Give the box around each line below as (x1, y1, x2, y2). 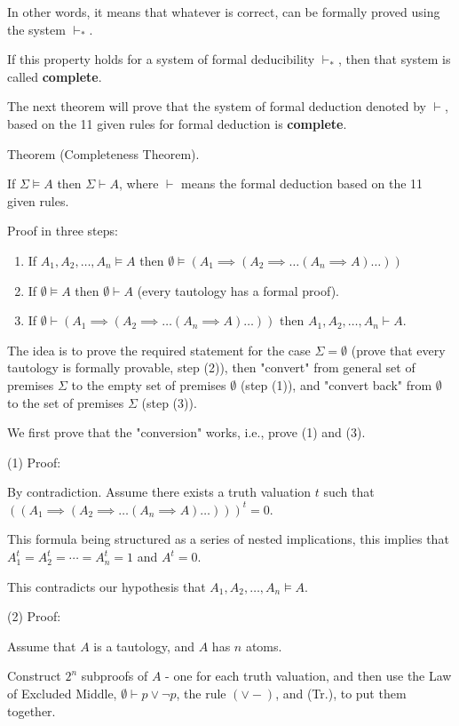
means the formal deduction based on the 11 (181, 174, 423, 193)
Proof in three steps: (7, 221, 118, 240)
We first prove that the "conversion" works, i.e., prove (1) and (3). (7, 423, 366, 442)
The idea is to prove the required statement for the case (7, 340, 311, 359)
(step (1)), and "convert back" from (240, 375, 432, 394)
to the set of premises (7, 393, 124, 411)
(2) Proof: (7, 607, 61, 626)
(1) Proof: (7, 452, 61, 471)
